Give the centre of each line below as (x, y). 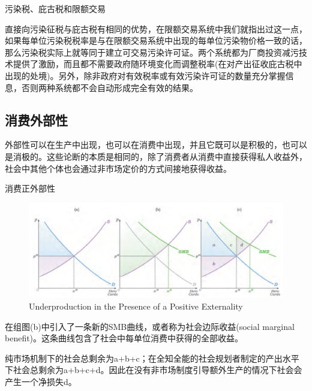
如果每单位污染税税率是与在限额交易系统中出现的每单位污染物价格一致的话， (156, 40)
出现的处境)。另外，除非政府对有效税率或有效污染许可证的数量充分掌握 (145, 75)
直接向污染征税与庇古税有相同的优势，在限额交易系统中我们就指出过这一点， (156, 28)
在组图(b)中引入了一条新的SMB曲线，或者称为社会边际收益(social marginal (150, 326)
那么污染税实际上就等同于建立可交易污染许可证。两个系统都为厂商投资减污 (152, 52)
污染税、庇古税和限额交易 (55, 8)
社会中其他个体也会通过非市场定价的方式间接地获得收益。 (118, 168)
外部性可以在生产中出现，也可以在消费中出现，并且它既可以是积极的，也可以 (156, 145)
